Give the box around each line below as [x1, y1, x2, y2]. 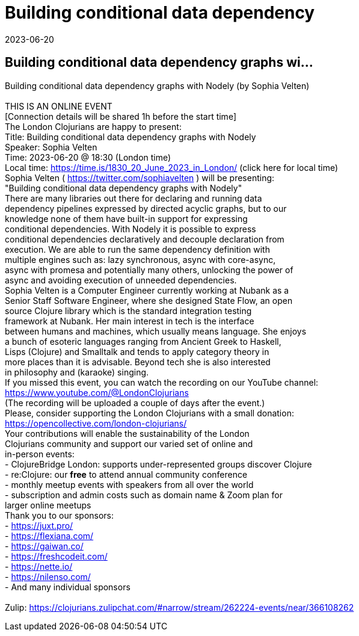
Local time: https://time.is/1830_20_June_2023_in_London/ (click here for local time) [5, 162, 339, 173]
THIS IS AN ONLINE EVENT [5, 100, 112, 111]
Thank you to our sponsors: [5, 510, 114, 520]
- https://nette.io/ [5, 561, 73, 572]
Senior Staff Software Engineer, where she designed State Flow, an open [5, 295, 293, 306]
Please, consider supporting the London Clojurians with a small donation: [5, 407, 294, 418]
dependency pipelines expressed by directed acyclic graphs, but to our [5, 203, 287, 214]
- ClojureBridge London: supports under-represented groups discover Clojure [5, 458, 312, 469]
